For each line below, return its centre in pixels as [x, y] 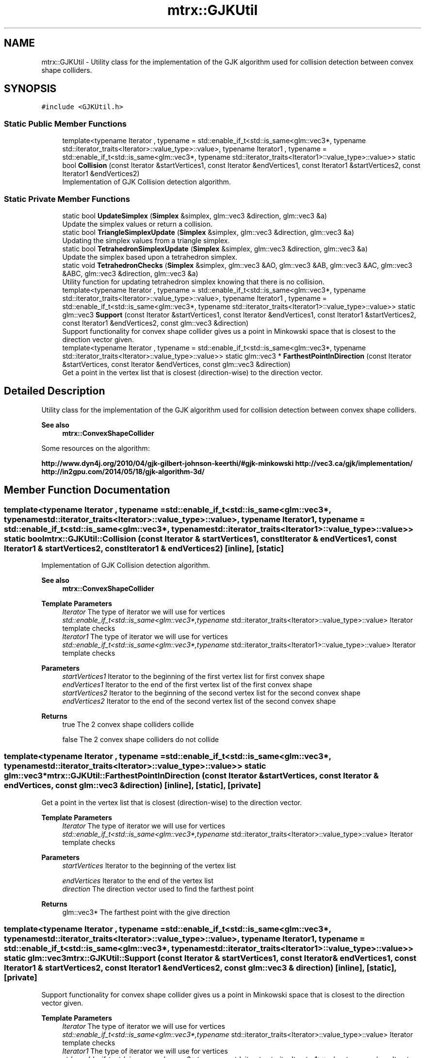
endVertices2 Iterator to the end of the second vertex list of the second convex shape [199, 701]
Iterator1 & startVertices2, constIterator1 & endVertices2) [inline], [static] [144, 548]
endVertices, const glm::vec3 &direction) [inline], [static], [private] [132, 785]
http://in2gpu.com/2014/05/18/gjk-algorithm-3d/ [123, 471]
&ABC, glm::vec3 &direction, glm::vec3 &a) [130, 273]
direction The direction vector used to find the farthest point [158, 889]
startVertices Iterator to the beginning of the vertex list [149, 865]
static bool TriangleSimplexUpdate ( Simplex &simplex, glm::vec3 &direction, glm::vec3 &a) [208, 232]
